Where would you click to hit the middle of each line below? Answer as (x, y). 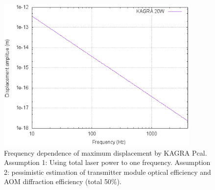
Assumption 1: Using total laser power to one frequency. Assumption (107, 162)
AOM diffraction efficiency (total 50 (58, 181)
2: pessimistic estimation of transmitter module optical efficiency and (107, 172)
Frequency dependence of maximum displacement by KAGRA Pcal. (106, 152)
